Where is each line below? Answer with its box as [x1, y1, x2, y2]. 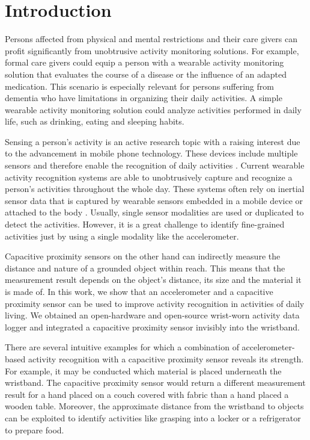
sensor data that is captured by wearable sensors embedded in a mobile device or [5, 194, 303, 206]
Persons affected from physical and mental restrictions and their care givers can [5, 33, 298, 45]
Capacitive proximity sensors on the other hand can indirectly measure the [5, 250, 281, 262]
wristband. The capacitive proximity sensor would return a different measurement [5, 376, 306, 389]
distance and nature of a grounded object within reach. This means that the [5, 261, 285, 274]
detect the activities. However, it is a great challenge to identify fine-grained [5, 218, 285, 231]
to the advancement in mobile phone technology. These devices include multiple [5, 147, 298, 160]
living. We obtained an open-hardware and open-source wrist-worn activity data [5, 309, 300, 321]
